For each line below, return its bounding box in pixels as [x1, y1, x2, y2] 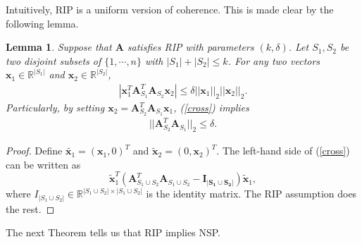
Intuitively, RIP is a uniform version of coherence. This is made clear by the [6, 2, 334, 16]
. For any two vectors [227, 53, 320, 68]
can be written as [6, 157, 81, 171]
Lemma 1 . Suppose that [6, 39, 112, 54]
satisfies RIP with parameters [127, 39, 254, 54]
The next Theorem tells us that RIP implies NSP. [6, 225, 220, 240]
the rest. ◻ [6, 201, 55, 216]
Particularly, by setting [6, 100, 105, 114]
